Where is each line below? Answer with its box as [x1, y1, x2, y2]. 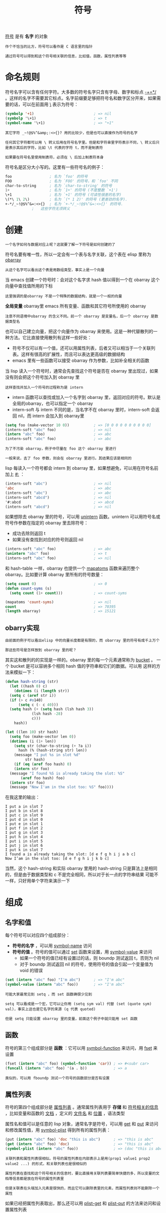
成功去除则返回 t [12, 531, 46, 536]
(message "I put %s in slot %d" [14, 753, 81, 758]
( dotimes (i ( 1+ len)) [9, 738, 56, 744]
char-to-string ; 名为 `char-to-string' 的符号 [5, 183, 112, 188]
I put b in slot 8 [5, 809, 43, 814]
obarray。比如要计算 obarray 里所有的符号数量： [5, 572, 105, 578]
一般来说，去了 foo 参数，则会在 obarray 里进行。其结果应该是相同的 [5, 456, 132, 461]
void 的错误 [19, 968, 43, 973]
